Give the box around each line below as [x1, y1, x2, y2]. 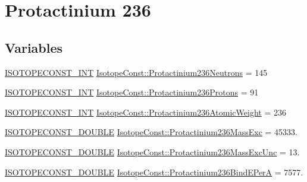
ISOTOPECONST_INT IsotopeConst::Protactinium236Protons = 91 [5, 86, 259, 98]
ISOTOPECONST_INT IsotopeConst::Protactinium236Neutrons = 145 [5, 66, 268, 78]
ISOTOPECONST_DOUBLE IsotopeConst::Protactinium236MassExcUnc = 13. [5, 145, 300, 158]
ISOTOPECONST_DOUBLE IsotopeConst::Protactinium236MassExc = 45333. [5, 126, 297, 138]
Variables [5, 38, 63, 56]
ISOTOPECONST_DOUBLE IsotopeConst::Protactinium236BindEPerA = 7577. [5, 165, 303, 178]
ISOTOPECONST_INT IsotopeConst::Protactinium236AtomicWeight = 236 [5, 106, 286, 118]
